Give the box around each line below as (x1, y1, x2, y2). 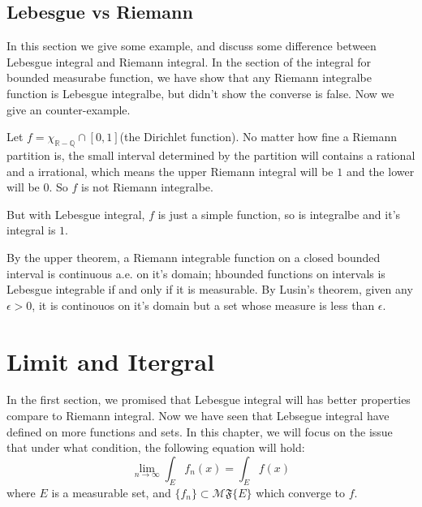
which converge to (256, 483, 345, 501)
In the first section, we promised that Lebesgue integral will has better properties (6, 391, 411, 408)
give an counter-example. (6, 101, 131, 118)
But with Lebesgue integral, (6, 205, 145, 222)
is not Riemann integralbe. (81, 178, 213, 195)
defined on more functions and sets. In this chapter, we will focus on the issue (6, 423, 393, 440)
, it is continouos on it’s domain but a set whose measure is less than (32, 296, 375, 313)
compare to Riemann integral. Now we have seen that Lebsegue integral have (6, 407, 390, 424)
